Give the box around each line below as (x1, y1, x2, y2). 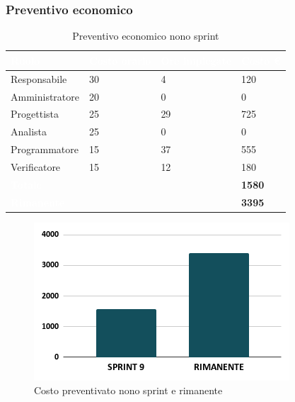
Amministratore (11, 89, 79, 104)
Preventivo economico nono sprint (72, 28, 219, 43)
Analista (11, 124, 47, 139)
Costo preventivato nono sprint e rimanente (34, 383, 223, 398)
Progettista (11, 106, 59, 121)
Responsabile (11, 71, 67, 86)
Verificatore (11, 159, 61, 174)
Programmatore (11, 142, 79, 157)
